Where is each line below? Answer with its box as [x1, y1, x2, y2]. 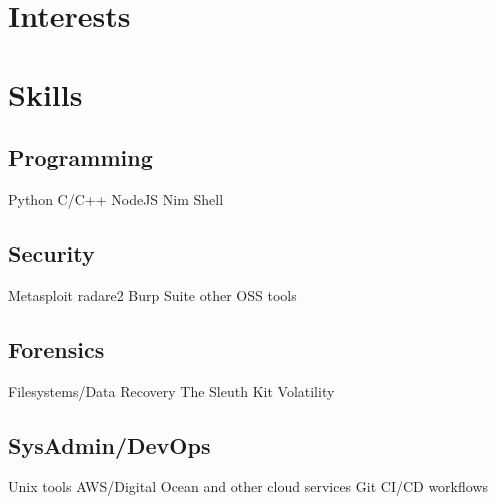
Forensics [8, 333, 105, 364]
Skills [8, 73, 83, 114]
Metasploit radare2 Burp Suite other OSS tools [8, 284, 297, 305]
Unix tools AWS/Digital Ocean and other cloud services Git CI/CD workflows [8, 476, 489, 497]
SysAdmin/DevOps [8, 429, 211, 460]
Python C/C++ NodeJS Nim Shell [8, 188, 224, 209]
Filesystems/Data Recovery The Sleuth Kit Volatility [8, 380, 335, 401]
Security [8, 237, 95, 268]
